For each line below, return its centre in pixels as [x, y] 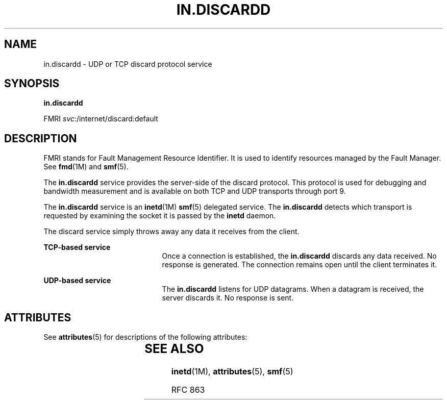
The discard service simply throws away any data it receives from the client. [171, 232]
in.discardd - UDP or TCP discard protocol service [128, 64]
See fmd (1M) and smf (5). [86, 167]
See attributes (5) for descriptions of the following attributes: [145, 337]
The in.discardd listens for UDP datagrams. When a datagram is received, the [293, 289]
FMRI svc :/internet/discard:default [101, 119]
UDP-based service [77, 281]
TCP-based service [77, 247]
